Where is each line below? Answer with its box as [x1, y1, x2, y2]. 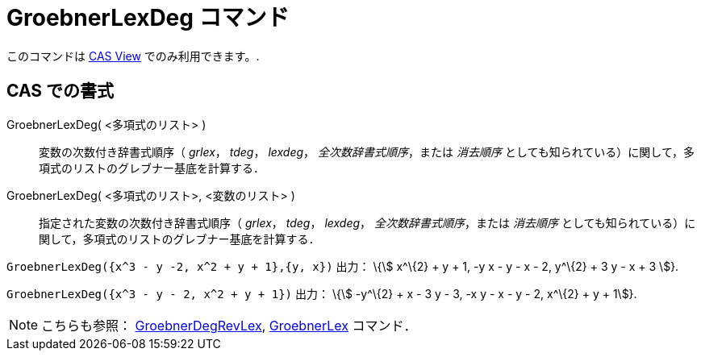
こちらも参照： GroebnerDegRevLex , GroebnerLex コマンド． [41, 317, 417, 334]
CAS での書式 [6, 81, 115, 102]
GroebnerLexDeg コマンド [6, 4, 290, 31]
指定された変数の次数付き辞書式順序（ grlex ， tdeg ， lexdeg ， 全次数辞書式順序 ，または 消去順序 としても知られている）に [39, 215, 696, 230]
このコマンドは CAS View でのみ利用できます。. [6, 48, 260, 63]
